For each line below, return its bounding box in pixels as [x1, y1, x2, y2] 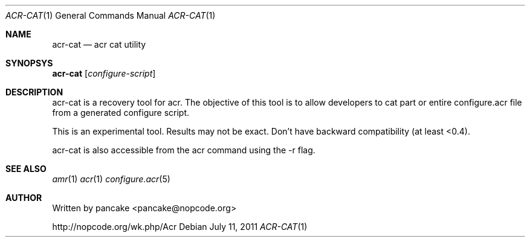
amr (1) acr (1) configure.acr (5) [52, 174, 170, 184]
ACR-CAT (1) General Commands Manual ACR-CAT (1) [5, 10, 216, 21]
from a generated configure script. [52, 107, 190, 118]
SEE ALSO [5, 164, 47, 174]
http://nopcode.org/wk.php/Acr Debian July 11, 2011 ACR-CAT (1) [52, 221, 308, 232]
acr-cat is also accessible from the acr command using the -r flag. [52, 145, 315, 155]
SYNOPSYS [5, 58, 53, 68]
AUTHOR [5, 193, 42, 203]
